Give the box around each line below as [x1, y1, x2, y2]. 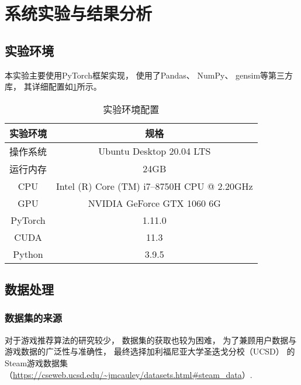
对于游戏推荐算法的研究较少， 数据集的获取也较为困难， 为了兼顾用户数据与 [5, 333, 297, 346]
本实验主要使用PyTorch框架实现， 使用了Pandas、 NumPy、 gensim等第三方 [5, 69, 293, 81]
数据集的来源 [5, 311, 63, 325]
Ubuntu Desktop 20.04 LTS [98, 144, 211, 158]
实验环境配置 [103, 102, 160, 116]
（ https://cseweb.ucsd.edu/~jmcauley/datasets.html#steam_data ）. [5, 368, 252, 380]
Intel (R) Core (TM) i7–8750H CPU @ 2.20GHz [56, 179, 253, 193]
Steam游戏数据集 [5, 356, 68, 369]
